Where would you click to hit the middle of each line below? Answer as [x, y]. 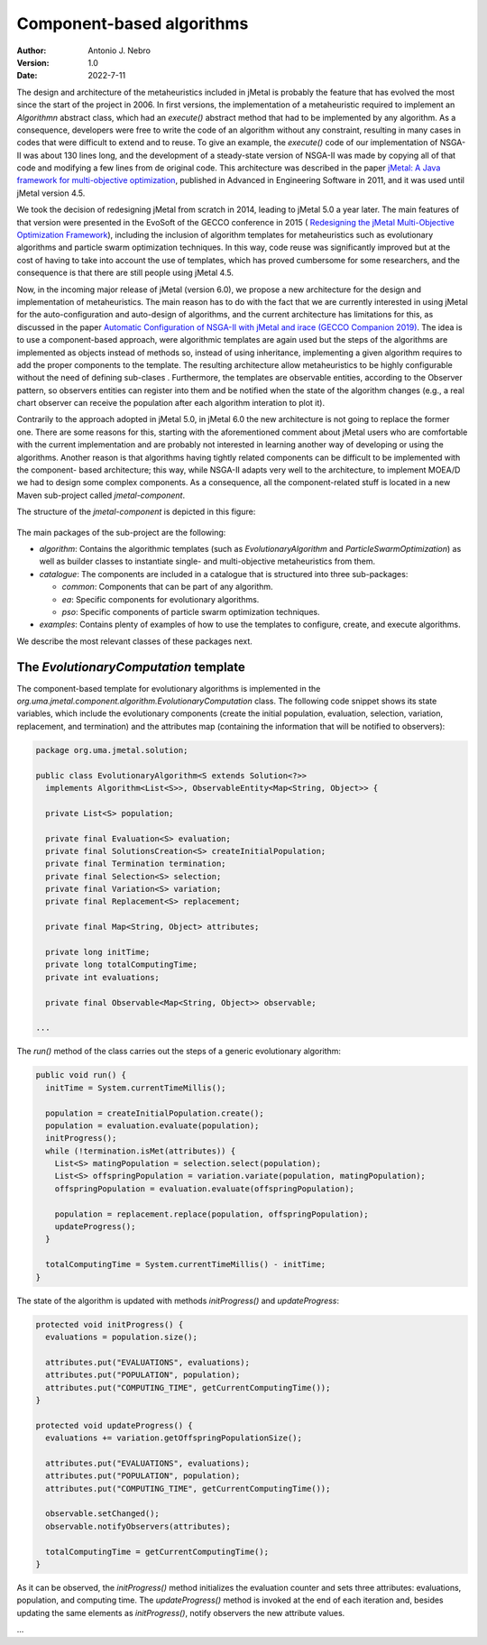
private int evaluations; [102, 977]
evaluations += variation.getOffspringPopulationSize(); [174, 1438]
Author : [32, 51]
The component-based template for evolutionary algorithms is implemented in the [169, 688]
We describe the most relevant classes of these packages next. [134, 641]
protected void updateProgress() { [114, 1425]
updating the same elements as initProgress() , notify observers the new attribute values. [181, 1613]
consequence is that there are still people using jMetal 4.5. [125, 273]
